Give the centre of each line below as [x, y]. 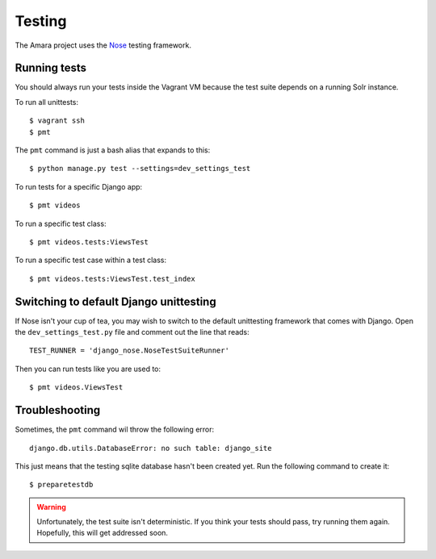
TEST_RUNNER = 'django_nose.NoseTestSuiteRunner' [130, 350]
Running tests [51, 68]
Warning [51, 507]
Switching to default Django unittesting [116, 301]
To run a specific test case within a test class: [91, 260]
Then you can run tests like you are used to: [88, 369]
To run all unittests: [46, 102]
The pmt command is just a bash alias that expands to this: [113, 150]
